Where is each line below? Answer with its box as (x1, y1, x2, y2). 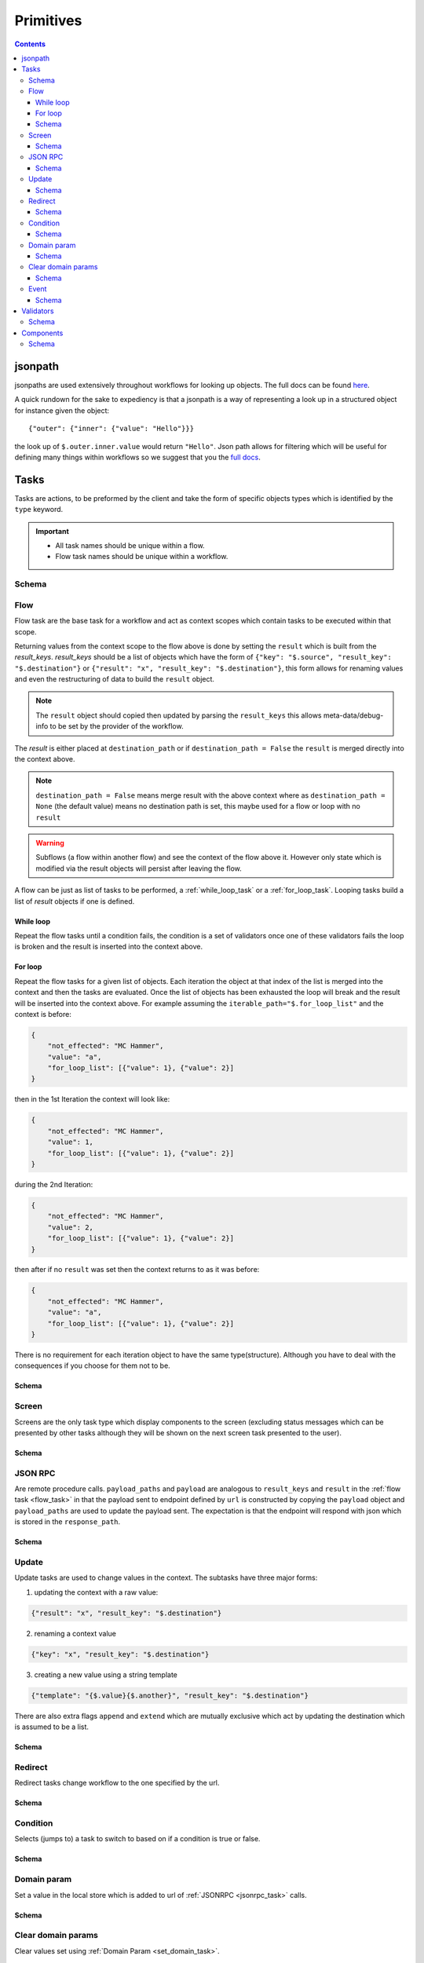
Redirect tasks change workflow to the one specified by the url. (14, 1778, 220, 1788)
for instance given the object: (14, 405, 110, 415)
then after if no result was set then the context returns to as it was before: (14, 1265, 260, 1274)
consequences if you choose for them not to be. (14, 1361, 170, 1370)
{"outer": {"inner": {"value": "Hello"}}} (28, 424, 195, 433)
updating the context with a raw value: (34, 1587, 159, 1597)
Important (35, 526, 70, 536)
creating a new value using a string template (34, 1669, 178, 1680)
